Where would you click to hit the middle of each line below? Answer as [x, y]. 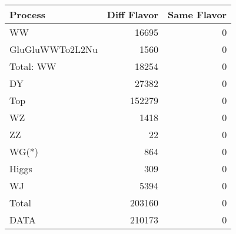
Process [28, 14]
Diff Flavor [133, 14]
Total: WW [33, 66]
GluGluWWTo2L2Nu [54, 49]
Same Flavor [197, 14]
